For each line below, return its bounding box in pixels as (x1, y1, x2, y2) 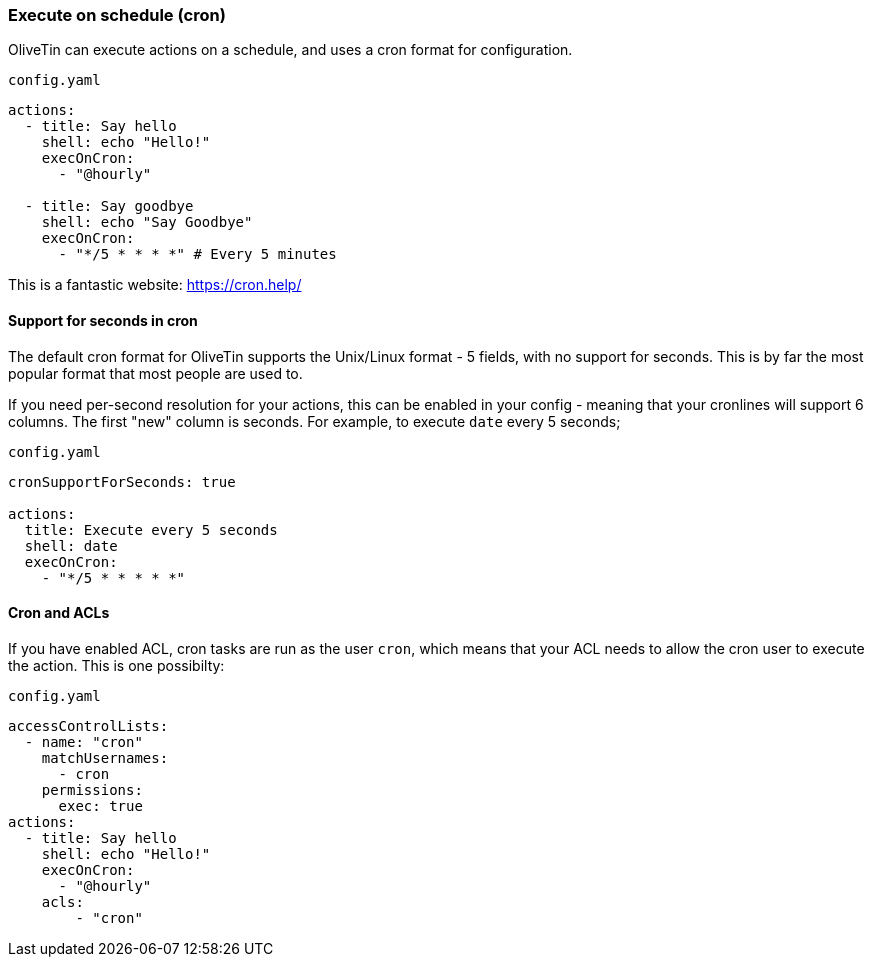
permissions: (41, 781, 143, 798)
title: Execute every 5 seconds (24, 521, 278, 538)
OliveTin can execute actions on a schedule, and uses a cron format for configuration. (8, 41, 573, 59)
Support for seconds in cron (8, 311, 198, 329)
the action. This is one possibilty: (8, 656, 225, 674)
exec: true (58, 797, 143, 814)
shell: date (24, 537, 118, 554)
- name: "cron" (24, 733, 143, 750)
